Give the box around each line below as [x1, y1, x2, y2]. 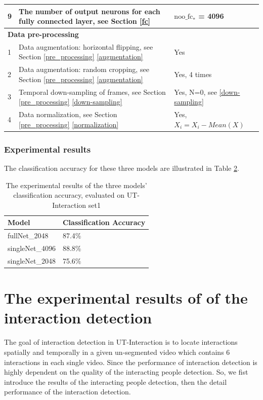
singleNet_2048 [8, 255, 56, 266]
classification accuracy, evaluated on [13, 190, 125, 200]
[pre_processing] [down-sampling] [19, 96, 122, 107]
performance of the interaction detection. [4, 386, 131, 397]
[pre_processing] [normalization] [19, 119, 119, 129]
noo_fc [174, 13, 193, 21]
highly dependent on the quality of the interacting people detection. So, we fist [4, 367, 248, 377]
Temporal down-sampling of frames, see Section [19, 86, 166, 97]
